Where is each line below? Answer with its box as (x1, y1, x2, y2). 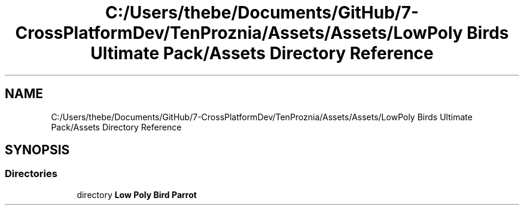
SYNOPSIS (5, 142, 70, 158)
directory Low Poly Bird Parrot (77, 189, 197, 200)
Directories (5, 168, 57, 180)
